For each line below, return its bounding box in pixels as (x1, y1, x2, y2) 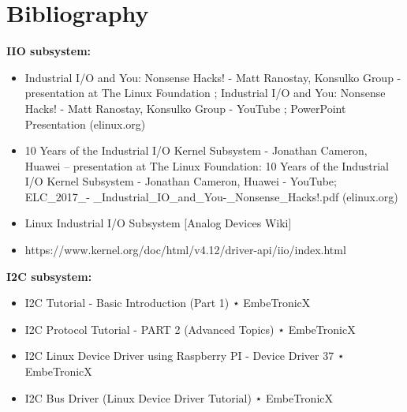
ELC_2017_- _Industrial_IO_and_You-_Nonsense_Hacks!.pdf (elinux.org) (24, 188, 398, 204)
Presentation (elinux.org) (24, 115, 146, 132)
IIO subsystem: (6, 43, 91, 59)
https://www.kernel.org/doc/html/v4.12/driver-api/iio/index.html (24, 242, 346, 258)
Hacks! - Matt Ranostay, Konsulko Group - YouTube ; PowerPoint (24, 99, 346, 116)
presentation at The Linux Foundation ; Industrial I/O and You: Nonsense (24, 84, 386, 101)
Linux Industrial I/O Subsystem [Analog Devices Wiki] (24, 215, 292, 231)
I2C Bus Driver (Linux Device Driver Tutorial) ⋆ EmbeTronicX (24, 389, 333, 406)
